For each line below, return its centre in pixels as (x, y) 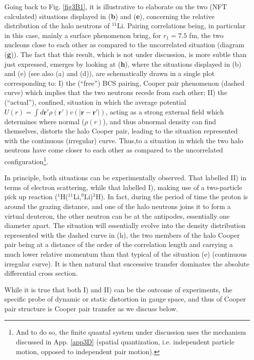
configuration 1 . (26, 160)
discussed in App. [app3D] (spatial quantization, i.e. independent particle (125, 342)
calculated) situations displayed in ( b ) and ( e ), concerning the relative (109, 16)
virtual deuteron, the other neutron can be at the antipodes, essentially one (117, 216)
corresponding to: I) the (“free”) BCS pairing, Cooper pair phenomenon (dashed (125, 83)
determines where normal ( (45, 121)
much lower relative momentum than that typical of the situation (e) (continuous (126, 254)
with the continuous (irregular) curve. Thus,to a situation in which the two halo (124, 140)
